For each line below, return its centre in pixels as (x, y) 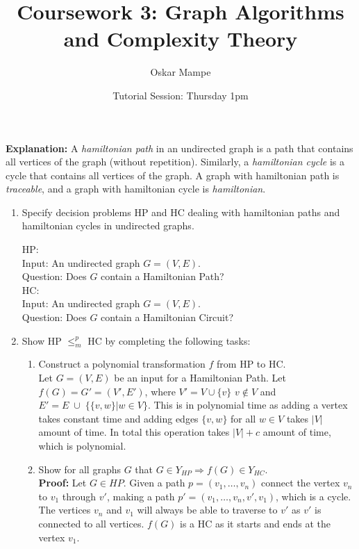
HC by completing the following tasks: (169, 340)
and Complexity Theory (181, 39)
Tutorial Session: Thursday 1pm (181, 95)
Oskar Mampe (181, 72)
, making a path (141, 496)
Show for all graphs (80, 469)
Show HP (42, 340)
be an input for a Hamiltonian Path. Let (200, 378)
